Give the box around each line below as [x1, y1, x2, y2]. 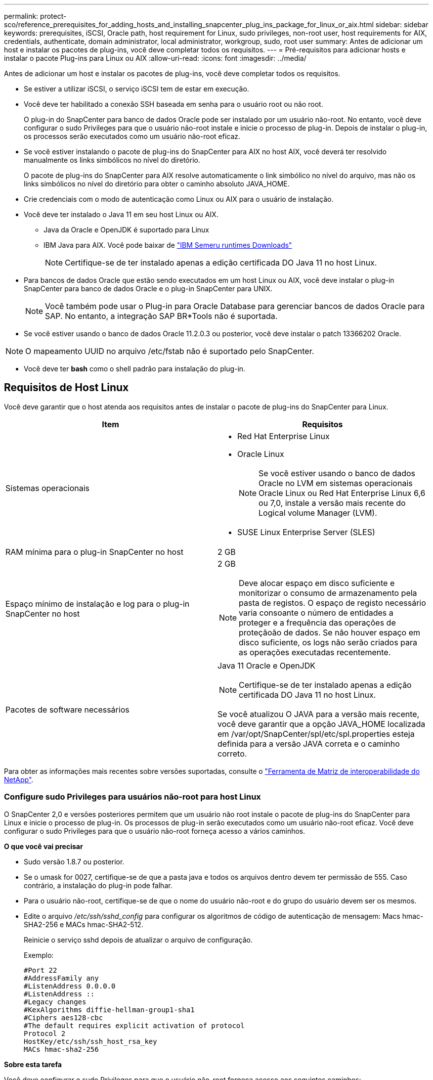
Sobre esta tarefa [4, 1060, 62, 1069]
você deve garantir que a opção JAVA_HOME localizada [217, 719, 426, 729]
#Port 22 [24, 966, 57, 974]
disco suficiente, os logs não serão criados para [239, 637, 418, 647]
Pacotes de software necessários [5, 704, 130, 715]
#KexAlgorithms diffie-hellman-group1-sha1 [24, 1005, 195, 1014]
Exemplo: [24, 950, 54, 959]
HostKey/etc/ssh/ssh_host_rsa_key [24, 1037, 157, 1045]
